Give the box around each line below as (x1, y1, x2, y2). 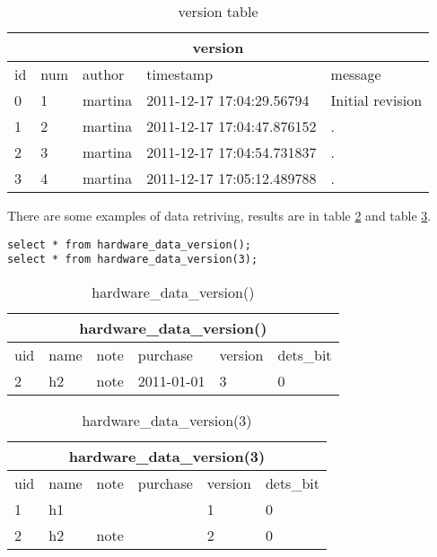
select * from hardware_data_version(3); (7, 253, 258, 266)
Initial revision (330, 90, 423, 110)
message (330, 64, 381, 84)
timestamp (146, 64, 214, 84)
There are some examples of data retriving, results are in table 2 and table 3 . (7, 206, 432, 224)
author (83, 64, 125, 84)
